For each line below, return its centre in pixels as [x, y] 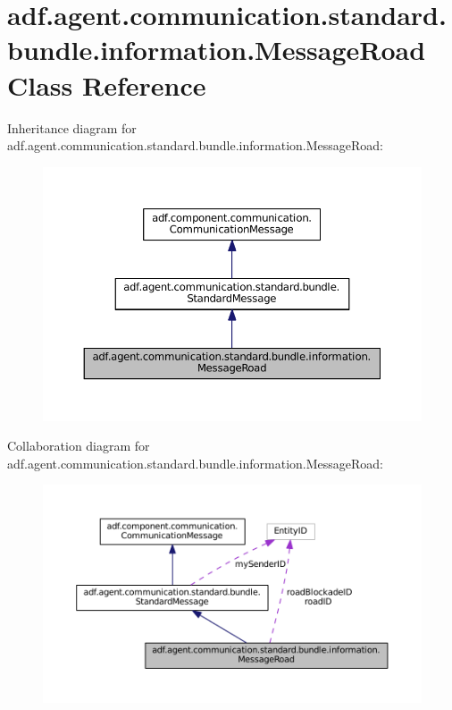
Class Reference [107, 85]
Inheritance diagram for [72, 127]
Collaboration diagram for [79, 446]
